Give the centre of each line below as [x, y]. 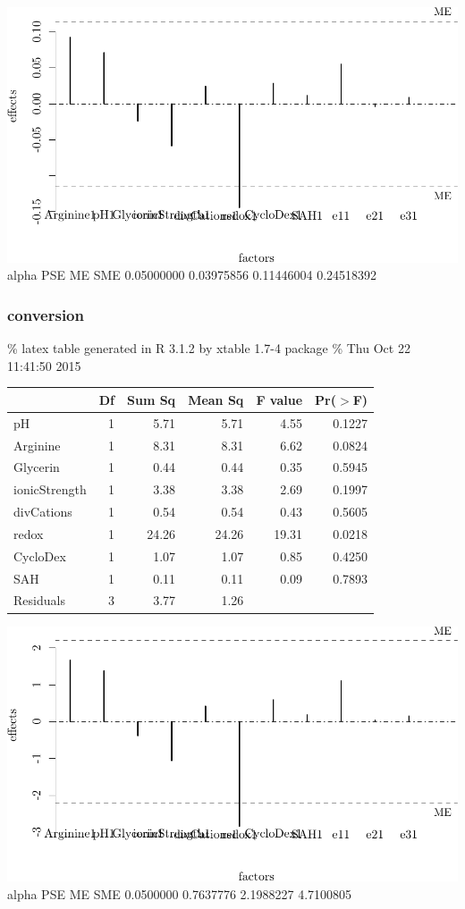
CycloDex [40, 555]
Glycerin [37, 467]
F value [279, 399]
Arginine [37, 445]
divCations [43, 512]
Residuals [39, 600]
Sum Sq [152, 399]
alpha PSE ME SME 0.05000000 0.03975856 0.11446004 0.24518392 [192, 275]
